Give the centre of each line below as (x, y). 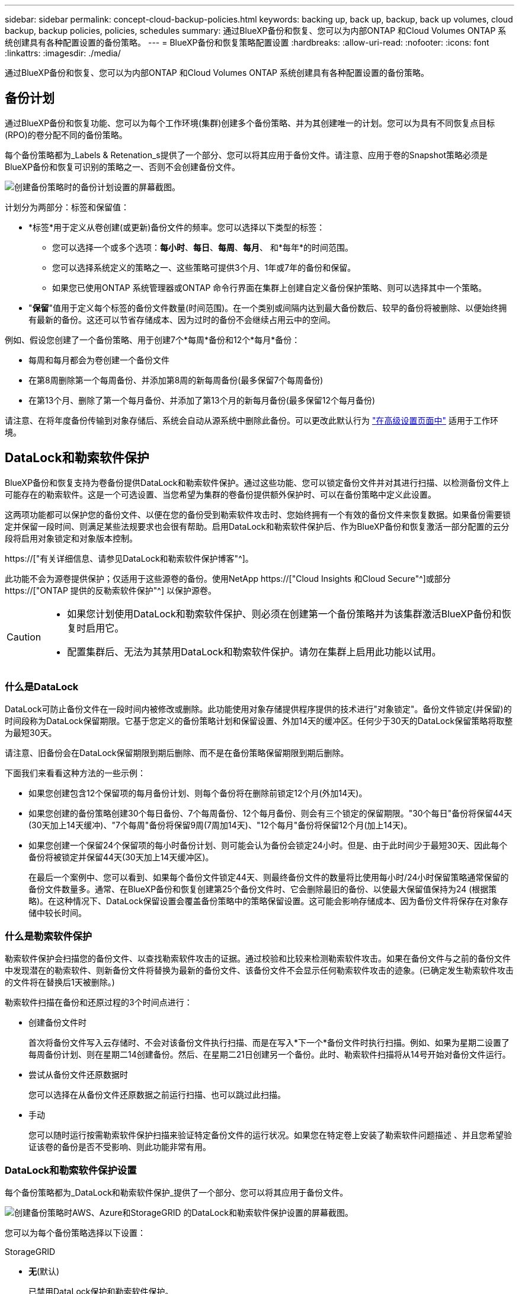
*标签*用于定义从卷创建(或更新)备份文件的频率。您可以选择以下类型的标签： (177, 227)
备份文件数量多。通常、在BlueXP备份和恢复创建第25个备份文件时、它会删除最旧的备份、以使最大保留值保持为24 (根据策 (263, 889)
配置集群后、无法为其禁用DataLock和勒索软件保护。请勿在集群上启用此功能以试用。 (254, 651)
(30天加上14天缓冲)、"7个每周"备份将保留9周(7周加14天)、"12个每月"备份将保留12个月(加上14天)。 (220, 825)
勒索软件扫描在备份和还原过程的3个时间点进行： (99, 1002)
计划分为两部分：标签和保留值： (67, 207)
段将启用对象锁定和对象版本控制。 (71, 538)
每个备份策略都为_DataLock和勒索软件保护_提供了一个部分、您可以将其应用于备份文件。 (177, 1192)
